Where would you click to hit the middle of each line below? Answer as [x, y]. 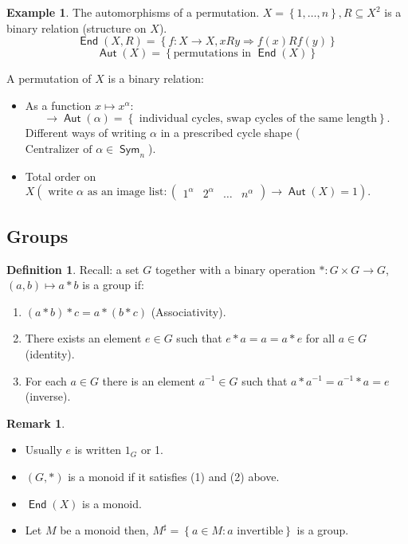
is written [98, 450]
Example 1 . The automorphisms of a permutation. [133, 12]
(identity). [50, 353]
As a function [58, 105]
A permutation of [49, 78]
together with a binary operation [235, 269]
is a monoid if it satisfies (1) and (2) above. [174, 476]
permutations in [212, 54]
